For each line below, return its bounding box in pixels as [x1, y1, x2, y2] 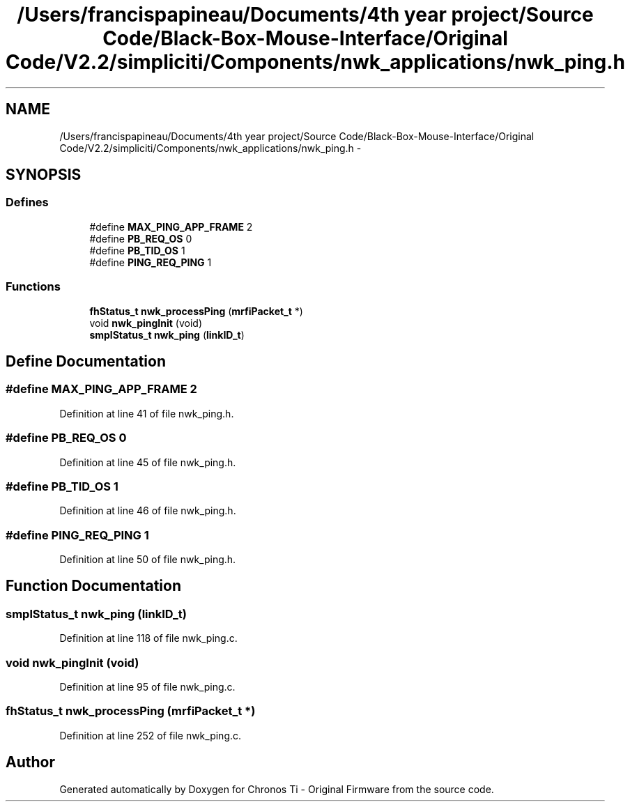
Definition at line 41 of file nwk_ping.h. [59, 407, 234, 420]
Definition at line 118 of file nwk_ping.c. [59, 632, 238, 645]
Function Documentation [6, 577, 181, 595]
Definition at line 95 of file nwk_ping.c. [59, 681, 236, 693]
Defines [6, 195, 49, 210]
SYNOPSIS [6, 166, 82, 184]
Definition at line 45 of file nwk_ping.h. [59, 456, 236, 468]
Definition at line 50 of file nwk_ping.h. [59, 553, 236, 566]
